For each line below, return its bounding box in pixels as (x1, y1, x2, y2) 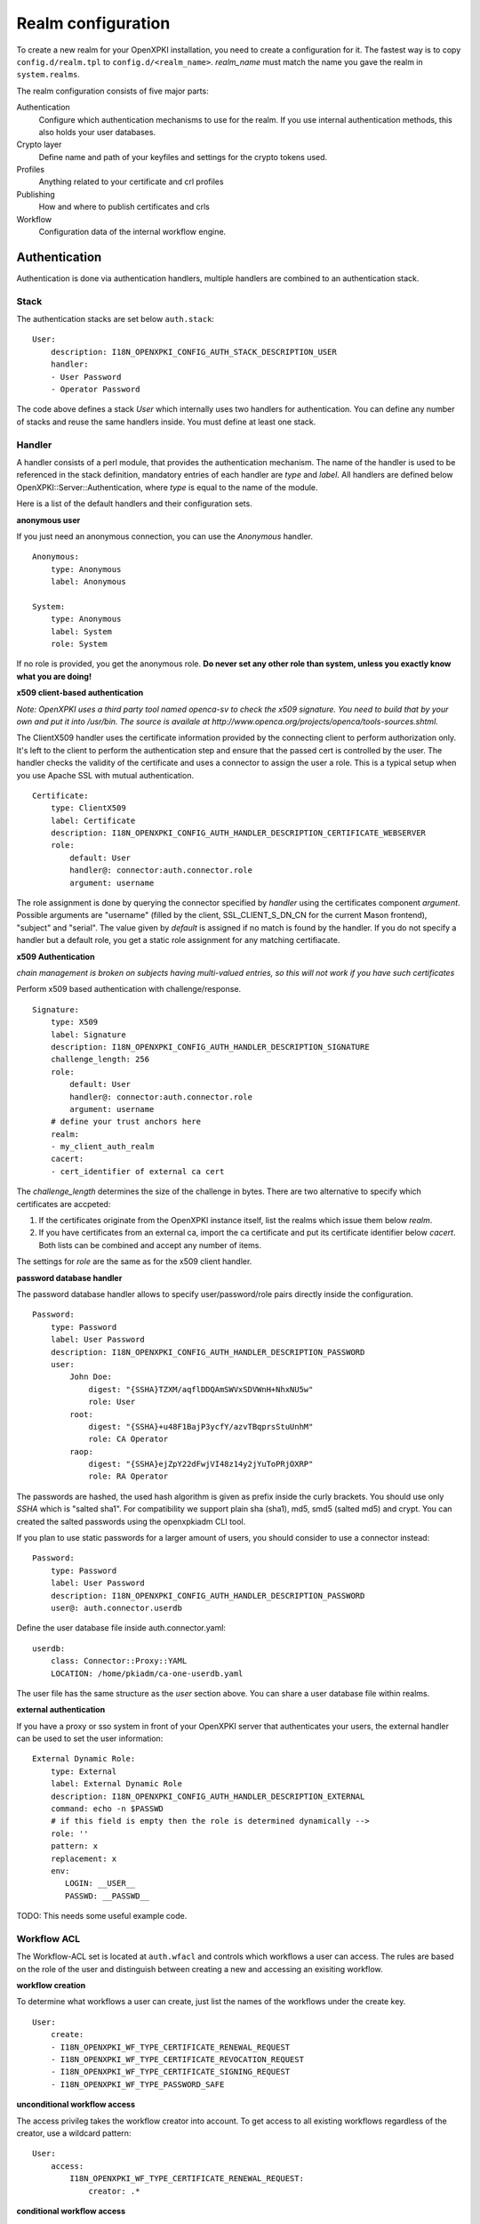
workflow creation (16, 1980, 86, 1991)
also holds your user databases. (38, 126, 156, 137)
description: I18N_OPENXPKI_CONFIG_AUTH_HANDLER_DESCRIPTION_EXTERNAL (50, 1791, 365, 1801)
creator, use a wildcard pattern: (16, 2128, 132, 2139)
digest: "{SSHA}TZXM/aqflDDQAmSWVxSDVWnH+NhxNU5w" (88, 1384, 314, 1394)
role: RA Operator (88, 1471, 169, 1481)
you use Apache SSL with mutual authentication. (16, 770, 195, 780)
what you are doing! (16, 671, 92, 681)
